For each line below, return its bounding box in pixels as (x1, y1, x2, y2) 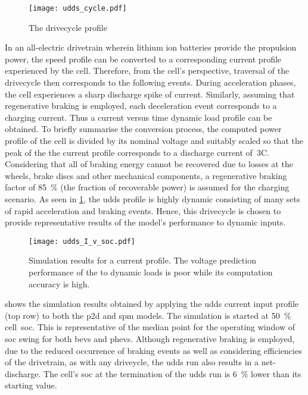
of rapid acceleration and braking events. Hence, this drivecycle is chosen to (5, 204, 281, 217)
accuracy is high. (29, 277, 90, 290)
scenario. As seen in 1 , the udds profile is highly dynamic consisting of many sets (5, 192, 300, 205)
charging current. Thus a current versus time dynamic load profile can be (5, 111, 272, 123)
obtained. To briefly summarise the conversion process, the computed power (5, 123, 282, 135)
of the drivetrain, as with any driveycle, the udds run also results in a (5, 356, 259, 368)
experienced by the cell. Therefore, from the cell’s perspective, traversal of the (5, 64, 290, 77)
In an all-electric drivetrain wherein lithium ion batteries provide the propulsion (5, 41, 297, 54)
